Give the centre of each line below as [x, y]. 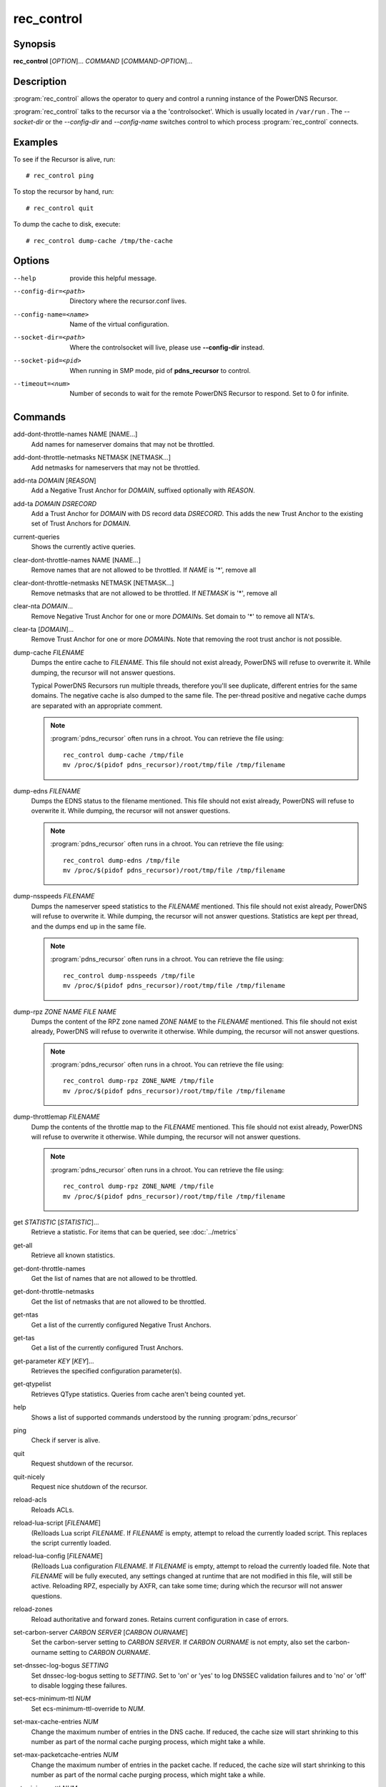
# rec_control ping [60, 176]
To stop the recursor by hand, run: [64, 192]
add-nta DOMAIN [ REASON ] [55, 480]
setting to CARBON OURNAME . [105, 1652]
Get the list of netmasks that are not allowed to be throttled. [119, 1302]
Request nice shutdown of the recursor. [89, 1486]
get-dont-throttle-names [49, 1268]
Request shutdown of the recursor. [82, 1464]
